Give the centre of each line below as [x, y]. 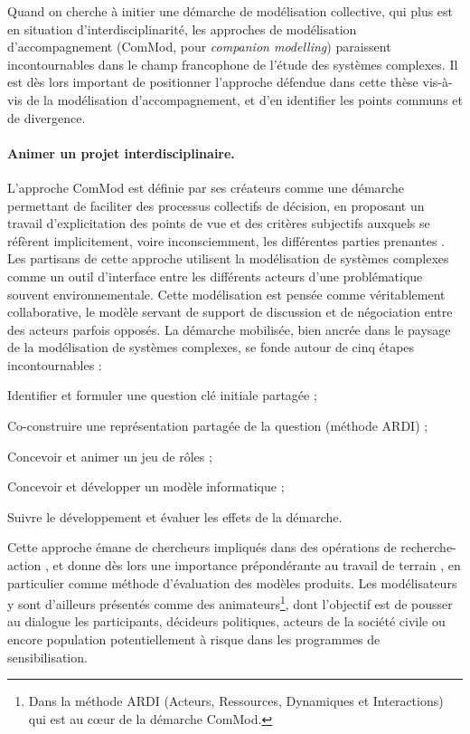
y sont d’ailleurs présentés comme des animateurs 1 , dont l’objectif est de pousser [230, 602]
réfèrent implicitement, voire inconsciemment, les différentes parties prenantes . [226, 240]
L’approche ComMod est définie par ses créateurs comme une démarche [206, 187]
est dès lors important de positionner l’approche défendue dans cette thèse [213, 82]
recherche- [428, 547]
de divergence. [47, 117]
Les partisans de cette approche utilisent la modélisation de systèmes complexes [228, 258]
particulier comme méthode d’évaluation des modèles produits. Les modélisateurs [232, 582]
